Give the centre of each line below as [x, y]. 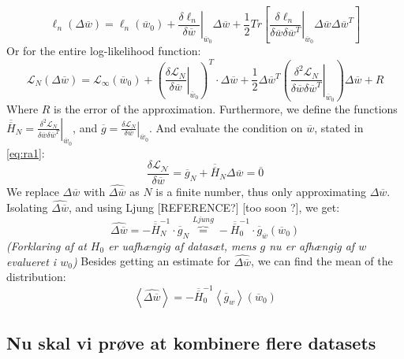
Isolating [27, 207]
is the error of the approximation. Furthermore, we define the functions [226, 108]
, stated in [339, 127]
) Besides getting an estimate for [151, 261]
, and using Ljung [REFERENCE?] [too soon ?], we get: [204, 207]
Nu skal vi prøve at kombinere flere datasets [191, 343]
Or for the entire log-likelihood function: [104, 51]
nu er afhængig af [312, 245]
